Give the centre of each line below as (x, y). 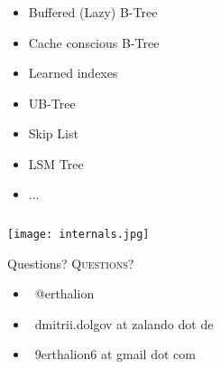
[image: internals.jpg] (78, 234)
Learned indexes (73, 73)
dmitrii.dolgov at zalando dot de (124, 323)
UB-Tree (52, 103)
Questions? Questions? (71, 263)
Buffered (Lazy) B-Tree (93, 11)
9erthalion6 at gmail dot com (115, 354)
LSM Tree (56, 163)
